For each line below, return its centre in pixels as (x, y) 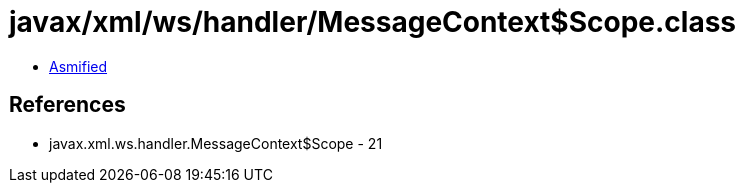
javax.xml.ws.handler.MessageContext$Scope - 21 (216, 143)
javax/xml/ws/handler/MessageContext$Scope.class (373, 22)
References (67, 105)
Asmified (78, 66)
